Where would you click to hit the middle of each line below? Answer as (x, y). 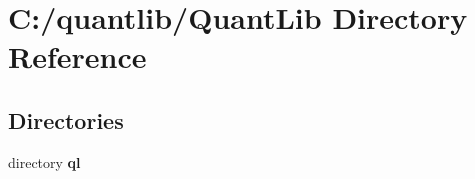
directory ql (44, 161)
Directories (66, 119)
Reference (77, 56)
